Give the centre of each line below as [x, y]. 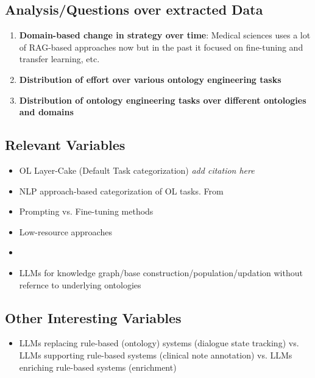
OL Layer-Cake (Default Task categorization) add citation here [137, 170]
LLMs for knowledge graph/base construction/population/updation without [161, 272]
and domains [46, 112]
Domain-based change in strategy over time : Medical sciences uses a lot [165, 35]
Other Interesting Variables [93, 317]
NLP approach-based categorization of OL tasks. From [121, 191]
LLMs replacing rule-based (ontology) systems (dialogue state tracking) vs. [159, 343]
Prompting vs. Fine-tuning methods [86, 211]
